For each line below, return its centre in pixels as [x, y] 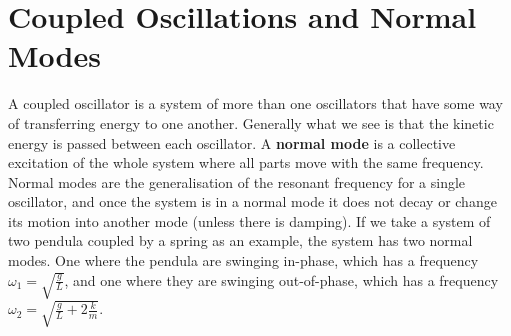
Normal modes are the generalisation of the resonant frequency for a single [237, 181]
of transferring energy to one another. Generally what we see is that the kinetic [251, 122]
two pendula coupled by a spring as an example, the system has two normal [240, 240]
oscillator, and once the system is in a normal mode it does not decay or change [252, 201]
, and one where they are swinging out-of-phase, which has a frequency [281, 279]
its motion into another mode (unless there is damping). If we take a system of [249, 220]
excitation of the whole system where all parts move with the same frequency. [246, 162]
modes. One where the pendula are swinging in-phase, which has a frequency [243, 260]
